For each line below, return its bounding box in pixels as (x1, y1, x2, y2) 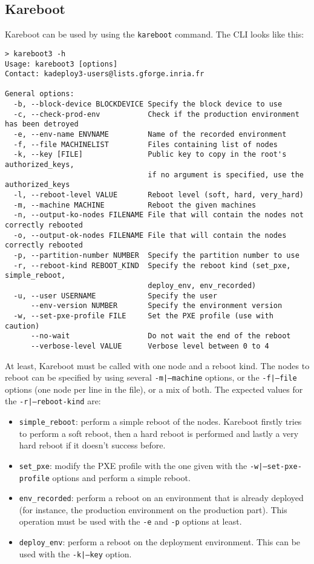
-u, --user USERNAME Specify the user (13, 291, 217, 300)
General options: (5, 90, 74, 99)
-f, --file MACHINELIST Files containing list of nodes (13, 140, 278, 149)
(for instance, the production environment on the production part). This (19, 503, 287, 516)
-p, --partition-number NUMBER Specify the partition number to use (13, 251, 299, 260)
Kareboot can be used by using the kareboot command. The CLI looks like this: (5, 28, 304, 41)
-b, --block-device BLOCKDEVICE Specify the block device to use (13, 100, 283, 109)
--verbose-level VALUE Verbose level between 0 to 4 (30, 341, 269, 350)
